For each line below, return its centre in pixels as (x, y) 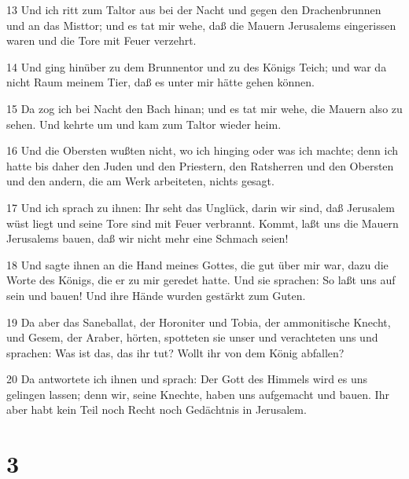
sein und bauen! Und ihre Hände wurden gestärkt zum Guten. (156, 295)
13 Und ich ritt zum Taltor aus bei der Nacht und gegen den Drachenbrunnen (194, 9)
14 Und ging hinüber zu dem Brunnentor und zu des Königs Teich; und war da (197, 66)
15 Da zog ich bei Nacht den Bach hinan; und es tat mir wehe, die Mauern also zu (204, 108)
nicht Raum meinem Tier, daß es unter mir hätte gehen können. (160, 82)
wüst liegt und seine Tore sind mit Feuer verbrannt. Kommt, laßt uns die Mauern (203, 223)
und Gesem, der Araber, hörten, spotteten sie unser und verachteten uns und (192, 337)
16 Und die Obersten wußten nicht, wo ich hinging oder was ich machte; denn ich (202, 150)
